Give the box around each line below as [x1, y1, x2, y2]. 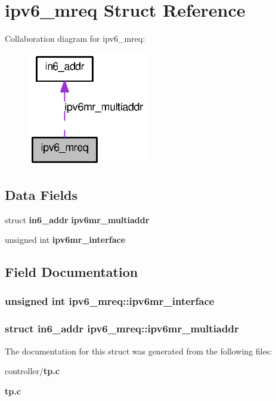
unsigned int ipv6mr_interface [5, 233, 126, 246]
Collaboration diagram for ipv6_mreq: [5, 32, 145, 45]
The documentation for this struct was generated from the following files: [5, 344, 272, 357]
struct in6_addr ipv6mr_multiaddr [5, 213, 150, 226]
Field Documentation [5, 263, 138, 281]
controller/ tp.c [5, 365, 60, 377]
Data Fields [5, 185, 78, 203]
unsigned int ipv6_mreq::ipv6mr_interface [5, 294, 215, 309]
